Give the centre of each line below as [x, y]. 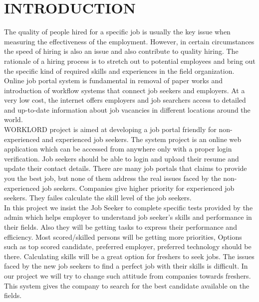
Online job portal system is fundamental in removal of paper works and [113, 80]
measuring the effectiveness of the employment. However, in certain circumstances [129, 41]
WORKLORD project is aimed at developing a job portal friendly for [110, 129]
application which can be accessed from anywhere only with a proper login [118, 149]
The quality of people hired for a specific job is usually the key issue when [117, 32]
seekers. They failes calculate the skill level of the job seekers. [98, 198]
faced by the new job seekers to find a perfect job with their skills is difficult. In [126, 266]
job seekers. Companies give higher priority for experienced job [138, 188]
